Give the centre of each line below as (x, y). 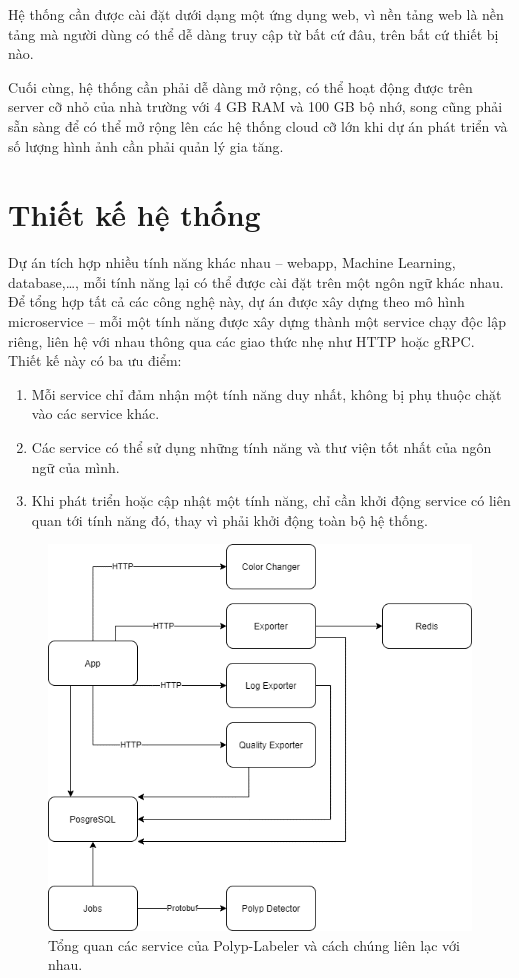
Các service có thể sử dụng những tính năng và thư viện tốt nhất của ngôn (261, 447)
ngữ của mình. (75, 466)
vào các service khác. (95, 413)
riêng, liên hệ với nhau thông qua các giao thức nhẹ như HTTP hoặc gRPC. (241, 340)
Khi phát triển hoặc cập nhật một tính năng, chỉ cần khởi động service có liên (271, 500)
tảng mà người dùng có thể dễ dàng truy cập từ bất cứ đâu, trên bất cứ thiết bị (253, 33)
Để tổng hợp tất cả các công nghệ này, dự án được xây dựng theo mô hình (236, 301)
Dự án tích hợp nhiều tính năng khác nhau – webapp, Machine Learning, (232, 262)
